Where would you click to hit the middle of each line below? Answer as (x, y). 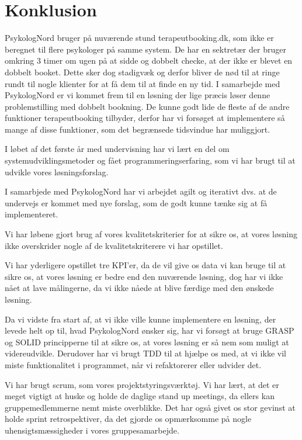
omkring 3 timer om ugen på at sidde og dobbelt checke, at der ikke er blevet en (149, 60)
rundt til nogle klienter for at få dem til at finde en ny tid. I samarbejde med (143, 83)
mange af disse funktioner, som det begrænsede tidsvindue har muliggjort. (138, 129)
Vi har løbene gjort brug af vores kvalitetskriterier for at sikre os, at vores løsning (151, 234)
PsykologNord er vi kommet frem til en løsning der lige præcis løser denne (138, 95)
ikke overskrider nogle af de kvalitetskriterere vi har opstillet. (114, 245)
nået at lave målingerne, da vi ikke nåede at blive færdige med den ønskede (139, 288)
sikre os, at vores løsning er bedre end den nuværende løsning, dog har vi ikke (144, 276)
